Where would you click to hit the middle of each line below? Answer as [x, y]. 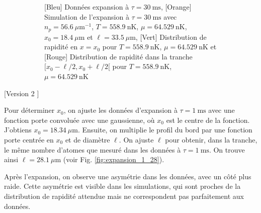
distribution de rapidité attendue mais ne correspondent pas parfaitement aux [124, 196]
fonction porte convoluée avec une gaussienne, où [79, 120]
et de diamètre [88, 139]
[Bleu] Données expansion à [87, 7]
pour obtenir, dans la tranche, [211, 139]
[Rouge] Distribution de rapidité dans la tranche [118, 56]
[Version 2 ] [22, 93]
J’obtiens [18, 130]
